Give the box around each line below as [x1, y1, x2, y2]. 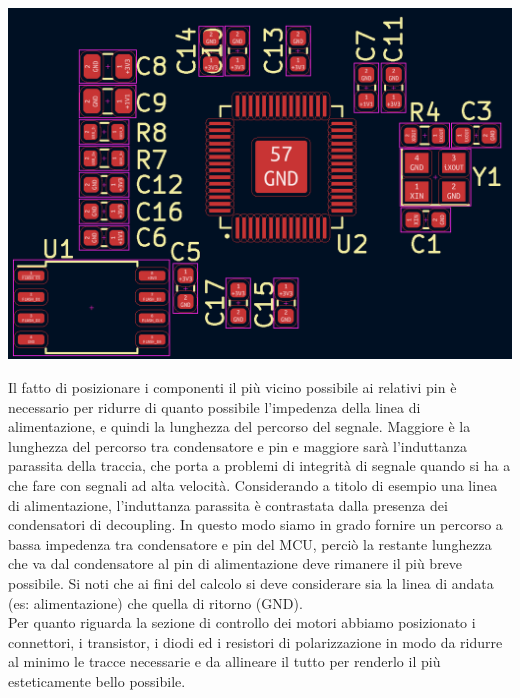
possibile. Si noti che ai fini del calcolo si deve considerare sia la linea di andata [8, 572, 494, 593]
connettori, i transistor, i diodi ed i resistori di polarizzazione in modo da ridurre [8, 631, 503, 652]
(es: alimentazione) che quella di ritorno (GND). [8, 592, 303, 613]
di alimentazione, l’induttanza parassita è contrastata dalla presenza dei [8, 494, 448, 515]
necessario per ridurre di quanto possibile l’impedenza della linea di [8, 396, 421, 417]
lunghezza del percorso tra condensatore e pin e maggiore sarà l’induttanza [8, 435, 467, 456]
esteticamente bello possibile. [8, 670, 186, 691]
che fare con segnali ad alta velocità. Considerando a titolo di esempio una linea [8, 474, 498, 495]
